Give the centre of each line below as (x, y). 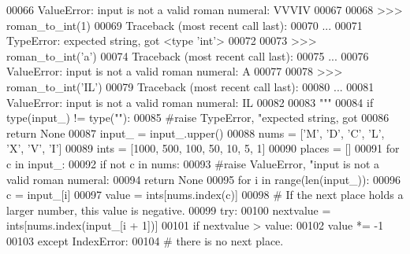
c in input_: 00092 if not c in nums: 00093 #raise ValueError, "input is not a (193, 163)
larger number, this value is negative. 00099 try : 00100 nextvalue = (169, 210)
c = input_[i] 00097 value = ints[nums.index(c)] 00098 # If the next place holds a (205, 195)
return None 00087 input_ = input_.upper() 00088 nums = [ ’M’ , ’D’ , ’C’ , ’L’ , (196, 133)
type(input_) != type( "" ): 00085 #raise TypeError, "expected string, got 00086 (198, 118)
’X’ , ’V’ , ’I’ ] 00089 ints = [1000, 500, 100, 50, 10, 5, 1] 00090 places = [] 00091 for (203, 148)
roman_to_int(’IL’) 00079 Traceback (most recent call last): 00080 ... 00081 (190, 86)
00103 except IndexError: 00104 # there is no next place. (145, 240)
